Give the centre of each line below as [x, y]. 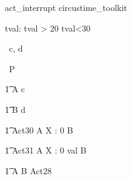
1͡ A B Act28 [28, 170]
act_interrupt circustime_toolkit [66, 7]
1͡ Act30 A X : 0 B [39, 130]
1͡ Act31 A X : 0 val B [46, 150]
